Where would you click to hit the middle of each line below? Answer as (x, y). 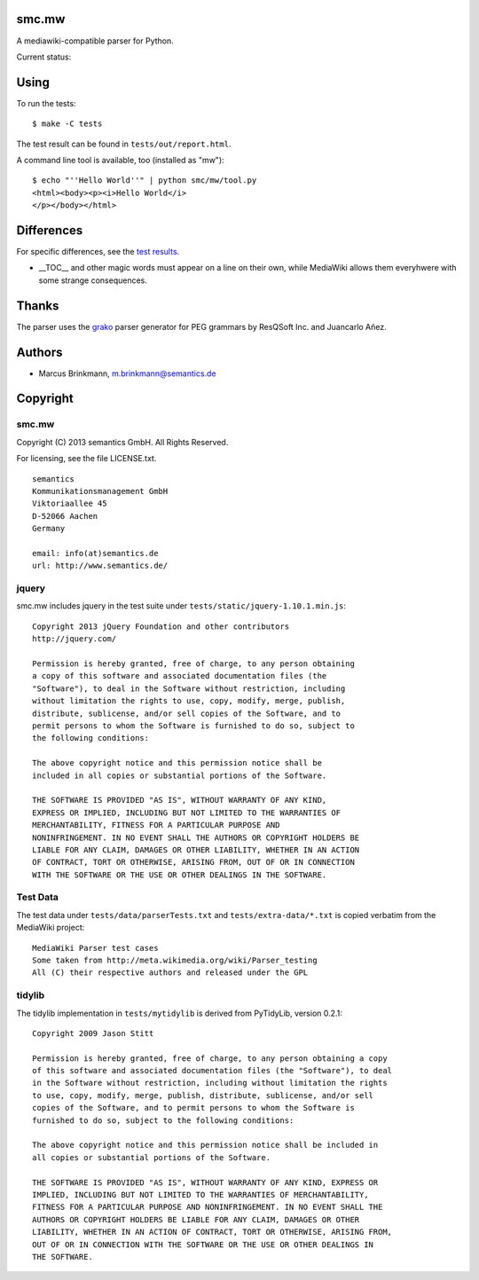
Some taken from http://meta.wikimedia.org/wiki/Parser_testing (175, 960)
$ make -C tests (67, 124)
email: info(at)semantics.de (95, 553)
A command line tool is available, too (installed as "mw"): (121, 160)
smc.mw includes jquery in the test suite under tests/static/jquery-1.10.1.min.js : (181, 606)
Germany (49, 529)
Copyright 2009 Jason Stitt (93, 1033)
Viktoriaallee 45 (70, 504)
